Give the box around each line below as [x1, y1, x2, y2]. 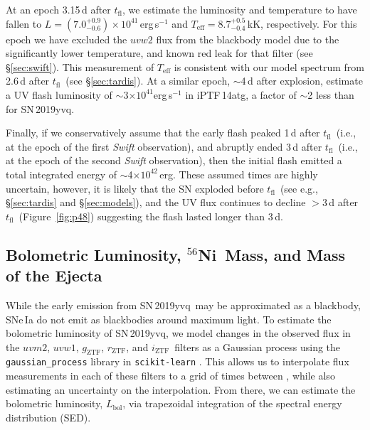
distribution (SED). [6, 409, 91, 424]
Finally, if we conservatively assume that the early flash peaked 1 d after [6, 125, 320, 140]
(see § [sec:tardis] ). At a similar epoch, [65, 73, 231, 88]
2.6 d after [6, 73, 50, 88]
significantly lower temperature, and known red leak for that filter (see [6, 45, 313, 60]
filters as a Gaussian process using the [174, 339, 341, 354]
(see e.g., [280, 181, 318, 195]
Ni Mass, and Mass [198, 243, 346, 265]
